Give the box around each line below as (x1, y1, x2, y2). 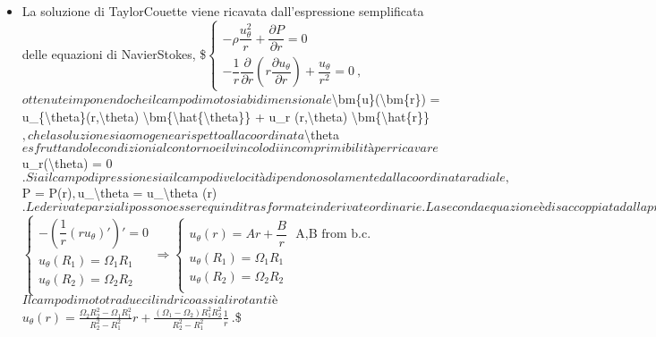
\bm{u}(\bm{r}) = (331, 89, 440, 108)
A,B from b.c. (295, 228, 371, 241)
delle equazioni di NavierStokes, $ (21, 44, 207, 63)
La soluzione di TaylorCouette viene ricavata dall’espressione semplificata (21, 2, 424, 20)
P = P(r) (21, 182, 72, 201)
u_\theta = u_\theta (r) (77, 182, 217, 201)
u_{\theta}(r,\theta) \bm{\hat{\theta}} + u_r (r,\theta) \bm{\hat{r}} (21, 107, 430, 126)
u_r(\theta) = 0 (21, 154, 113, 173)
